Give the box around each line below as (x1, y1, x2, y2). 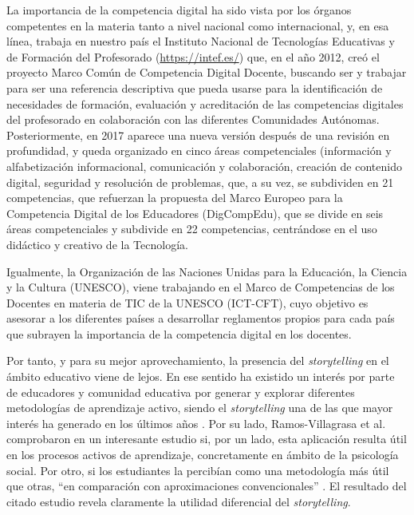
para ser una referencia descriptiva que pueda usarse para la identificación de (6, 79, 383, 96)
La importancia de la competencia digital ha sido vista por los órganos (6, 2, 352, 18)
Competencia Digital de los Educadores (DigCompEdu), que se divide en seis (6, 204, 384, 221)
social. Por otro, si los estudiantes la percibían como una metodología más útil (6, 462, 389, 478)
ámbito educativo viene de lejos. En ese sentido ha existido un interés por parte (6, 368, 395, 385)
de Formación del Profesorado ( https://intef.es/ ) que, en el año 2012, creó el (6, 48, 380, 65)
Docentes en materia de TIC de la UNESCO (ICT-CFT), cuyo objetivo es (6, 294, 369, 311)
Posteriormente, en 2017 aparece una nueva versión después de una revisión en (6, 126, 390, 143)
